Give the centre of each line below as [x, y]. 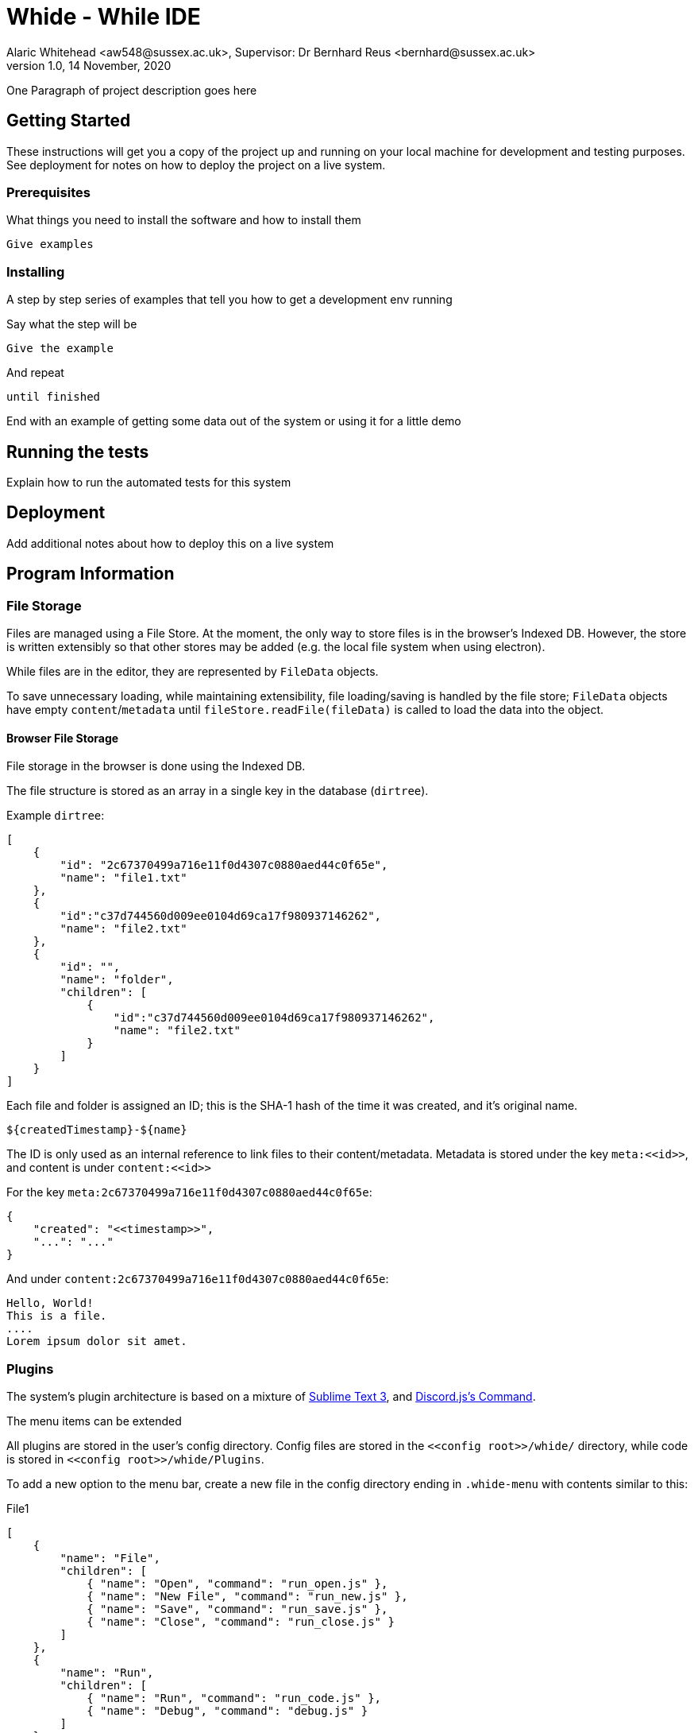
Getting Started [69, 121]
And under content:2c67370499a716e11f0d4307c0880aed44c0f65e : [198, 1279]
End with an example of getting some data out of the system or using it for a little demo [234, 421]
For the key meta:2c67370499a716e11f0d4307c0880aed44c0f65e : [189, 1192]
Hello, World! [50, 1303]
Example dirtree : [56, 816]
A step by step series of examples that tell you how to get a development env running [229, 300]
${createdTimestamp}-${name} [97, 1130]
